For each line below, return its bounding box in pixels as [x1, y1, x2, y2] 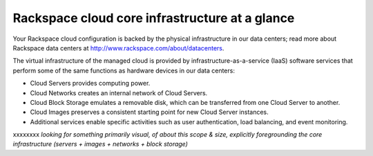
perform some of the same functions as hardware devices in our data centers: [12, 66, 235, 75]
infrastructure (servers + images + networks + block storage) [12, 140, 188, 148]
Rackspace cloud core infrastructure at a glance [12, 10, 295, 26]
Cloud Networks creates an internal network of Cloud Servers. [30, 88, 208, 97]
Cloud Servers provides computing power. [30, 79, 151, 88]
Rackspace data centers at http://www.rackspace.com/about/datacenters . [12, 43, 224, 52]
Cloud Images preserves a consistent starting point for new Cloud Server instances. [30, 108, 269, 117]
